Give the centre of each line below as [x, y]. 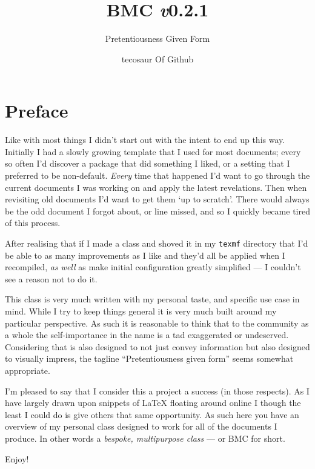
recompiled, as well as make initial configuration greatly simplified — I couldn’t [153, 267]
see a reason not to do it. [51, 278]
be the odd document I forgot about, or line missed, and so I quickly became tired [157, 211]
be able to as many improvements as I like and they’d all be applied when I [145, 255]
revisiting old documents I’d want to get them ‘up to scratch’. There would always [157, 199]
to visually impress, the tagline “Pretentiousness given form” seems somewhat [149, 358]
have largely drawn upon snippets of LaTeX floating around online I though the [153, 403]
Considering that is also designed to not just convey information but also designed [157, 346]
